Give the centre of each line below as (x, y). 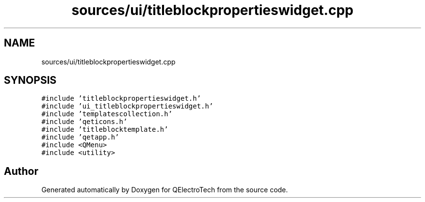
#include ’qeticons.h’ (84, 122)
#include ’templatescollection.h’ (107, 114)
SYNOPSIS (30, 80)
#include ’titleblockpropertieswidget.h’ (121, 99)
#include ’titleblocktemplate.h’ (105, 130)
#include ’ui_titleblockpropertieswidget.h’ (127, 106)
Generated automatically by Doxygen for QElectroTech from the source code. (165, 190)
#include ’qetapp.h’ (80, 137)
